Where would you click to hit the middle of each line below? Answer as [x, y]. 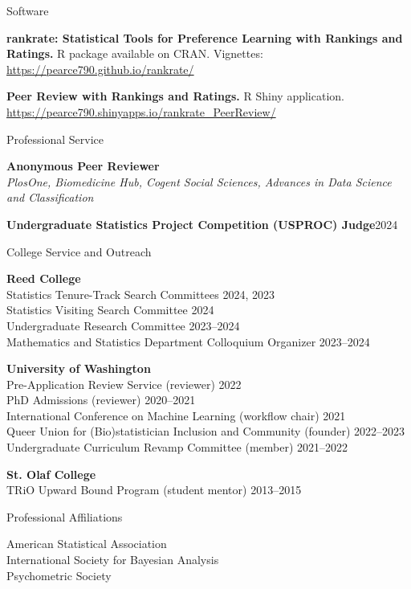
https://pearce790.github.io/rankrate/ [100, 69]
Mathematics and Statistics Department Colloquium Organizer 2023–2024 [188, 341]
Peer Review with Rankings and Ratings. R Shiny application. [175, 96]
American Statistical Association [87, 544]
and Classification [50, 197]
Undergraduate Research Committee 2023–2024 [123, 325]
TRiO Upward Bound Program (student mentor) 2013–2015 [154, 490]
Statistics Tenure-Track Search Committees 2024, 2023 [140, 294]
